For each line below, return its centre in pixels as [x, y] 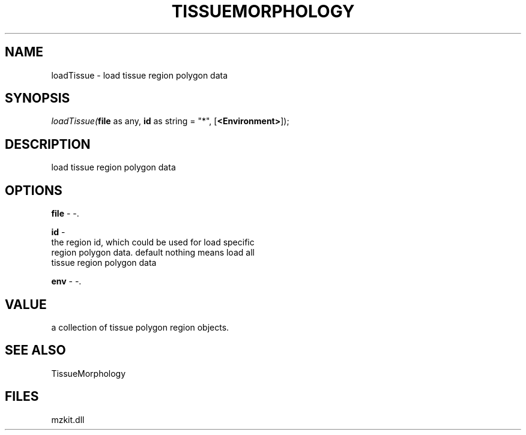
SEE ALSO [35, 350]
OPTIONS [34, 190]
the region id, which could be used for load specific [153, 242]
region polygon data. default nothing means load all [153, 253]
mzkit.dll [68, 419]
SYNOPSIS [38, 98]
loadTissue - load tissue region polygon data [140, 75]
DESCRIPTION [48, 144]
